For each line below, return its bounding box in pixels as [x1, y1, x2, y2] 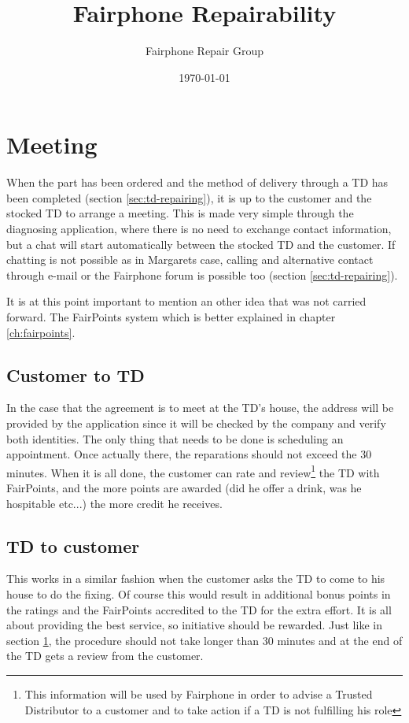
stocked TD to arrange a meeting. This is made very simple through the [6, 205, 354, 221]
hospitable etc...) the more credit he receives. [6, 495, 223, 511]
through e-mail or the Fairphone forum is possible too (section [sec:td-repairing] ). [6, 266, 398, 283]
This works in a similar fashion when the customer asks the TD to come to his [6, 570, 385, 587]
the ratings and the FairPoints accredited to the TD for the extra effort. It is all [6, 601, 392, 617]
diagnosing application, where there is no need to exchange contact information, [6, 221, 392, 237]
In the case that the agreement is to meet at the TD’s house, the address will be [6, 399, 394, 416]
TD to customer [6, 533, 140, 558]
